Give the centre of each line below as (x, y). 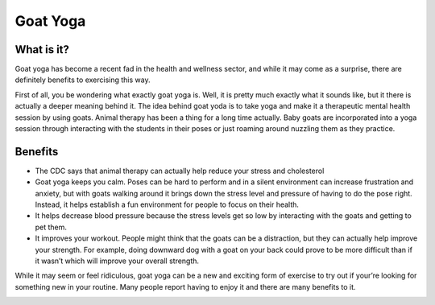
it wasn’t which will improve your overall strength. (117, 261)
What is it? (42, 49)
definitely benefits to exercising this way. (83, 80)
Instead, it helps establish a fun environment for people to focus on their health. (167, 204)
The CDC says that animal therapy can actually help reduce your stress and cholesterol (180, 171)
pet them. (51, 227)
